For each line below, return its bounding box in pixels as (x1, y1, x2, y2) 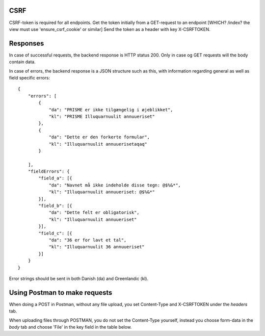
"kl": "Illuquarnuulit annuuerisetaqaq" (49, 141, 147, 147)
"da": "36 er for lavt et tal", (49, 237, 127, 243)
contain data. (9, 59, 36, 65)
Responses (9, 39, 44, 48)
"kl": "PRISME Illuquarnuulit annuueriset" (49, 113, 155, 119)
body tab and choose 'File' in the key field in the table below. (9, 324, 132, 330)
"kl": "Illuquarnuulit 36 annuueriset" (49, 244, 145, 250)
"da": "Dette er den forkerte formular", (49, 134, 150, 140)
